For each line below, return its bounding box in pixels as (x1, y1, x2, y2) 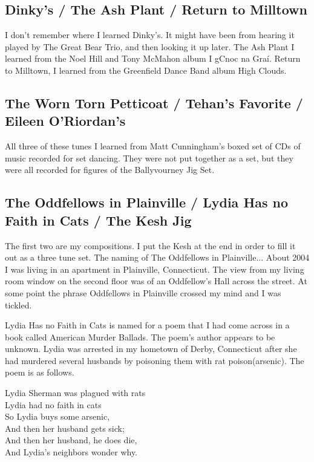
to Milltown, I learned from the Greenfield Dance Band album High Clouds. (5, 63, 287, 76)
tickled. (5, 298, 32, 311)
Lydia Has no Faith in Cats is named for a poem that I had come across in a (5, 319, 290, 331)
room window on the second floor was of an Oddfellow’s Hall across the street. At (5, 275, 307, 287)
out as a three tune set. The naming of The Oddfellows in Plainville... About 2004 (5, 251, 310, 264)
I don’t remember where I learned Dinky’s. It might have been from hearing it (5, 28, 295, 41)
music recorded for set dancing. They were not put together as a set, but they (5, 151, 293, 164)
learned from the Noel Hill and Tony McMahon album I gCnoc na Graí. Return (5, 52, 301, 65)
